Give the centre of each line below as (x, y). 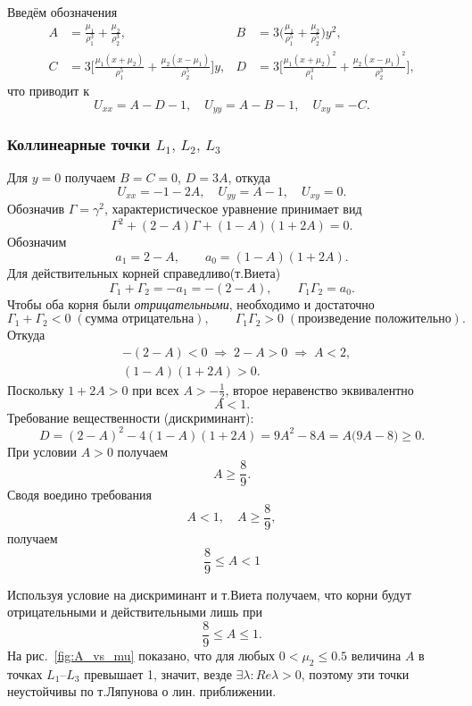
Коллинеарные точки (79, 143)
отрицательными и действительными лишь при (135, 612)
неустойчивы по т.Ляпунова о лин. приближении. (142, 691)
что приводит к (48, 90)
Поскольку (36, 389)
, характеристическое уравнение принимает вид (233, 209)
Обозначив (36, 209)
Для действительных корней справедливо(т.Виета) (144, 272)
